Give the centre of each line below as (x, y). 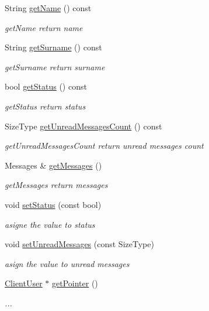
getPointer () (75, 283)
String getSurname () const (53, 47)
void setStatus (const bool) (53, 204)
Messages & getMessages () (53, 165)
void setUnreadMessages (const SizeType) (79, 244)
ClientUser (24, 283)
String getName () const (48, 8)
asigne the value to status (50, 224)
